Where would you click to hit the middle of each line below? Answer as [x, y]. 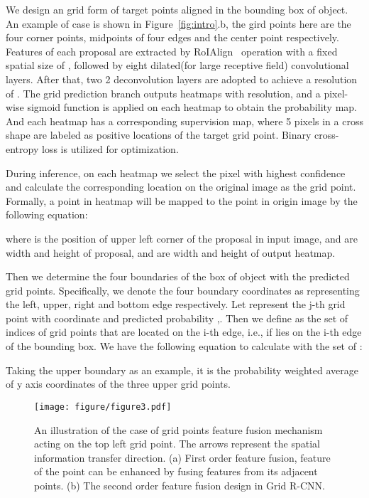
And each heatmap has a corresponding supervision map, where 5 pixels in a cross [184, 121]
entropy [22, 148]
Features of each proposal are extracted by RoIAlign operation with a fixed [172, 51]
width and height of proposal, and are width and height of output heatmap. [171, 252]
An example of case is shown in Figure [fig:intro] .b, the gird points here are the [178, 23]
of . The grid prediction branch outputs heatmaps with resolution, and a [163, 93]
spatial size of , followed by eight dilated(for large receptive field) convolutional [177, 65]
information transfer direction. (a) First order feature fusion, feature [182, 457]
